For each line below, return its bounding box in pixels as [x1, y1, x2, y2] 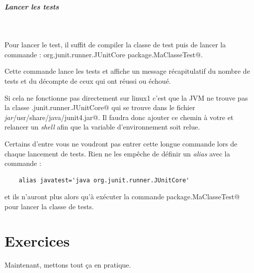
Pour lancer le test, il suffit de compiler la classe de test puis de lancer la [4, 39, 226, 50]
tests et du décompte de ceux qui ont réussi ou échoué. [4, 75, 171, 86]
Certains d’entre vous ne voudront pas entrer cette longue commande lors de [4, 138, 238, 148]
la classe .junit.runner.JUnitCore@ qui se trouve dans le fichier [4, 102, 195, 113]
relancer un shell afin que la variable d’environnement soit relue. [4, 122, 200, 132]
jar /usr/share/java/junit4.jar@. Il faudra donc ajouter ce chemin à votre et [4, 112, 234, 122]
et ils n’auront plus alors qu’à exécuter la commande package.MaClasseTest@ [4, 191, 240, 202]
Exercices [4, 230, 70, 251]
